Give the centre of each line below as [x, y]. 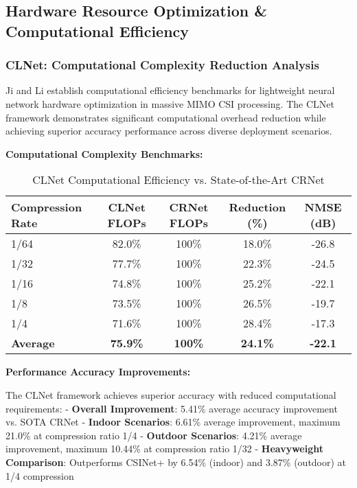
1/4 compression [40, 475]
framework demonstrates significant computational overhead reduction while [166, 117]
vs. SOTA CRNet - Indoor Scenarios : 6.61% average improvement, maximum [173, 422]
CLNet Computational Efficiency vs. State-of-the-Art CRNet [178, 180]
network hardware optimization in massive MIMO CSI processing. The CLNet [170, 103]
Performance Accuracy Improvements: [98, 372]
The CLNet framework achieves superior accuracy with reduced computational [171, 394]
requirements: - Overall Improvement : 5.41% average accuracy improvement [172, 408]
